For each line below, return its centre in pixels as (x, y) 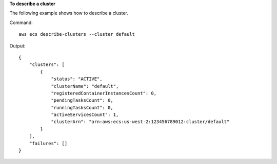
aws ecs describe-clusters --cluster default (77, 34)
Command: (21, 22)
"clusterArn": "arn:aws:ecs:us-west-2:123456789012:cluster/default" (140, 122)
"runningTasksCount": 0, (82, 108)
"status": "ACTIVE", (77, 79)
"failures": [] (48, 143)
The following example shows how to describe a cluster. (69, 13)
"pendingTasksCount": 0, (82, 100)
